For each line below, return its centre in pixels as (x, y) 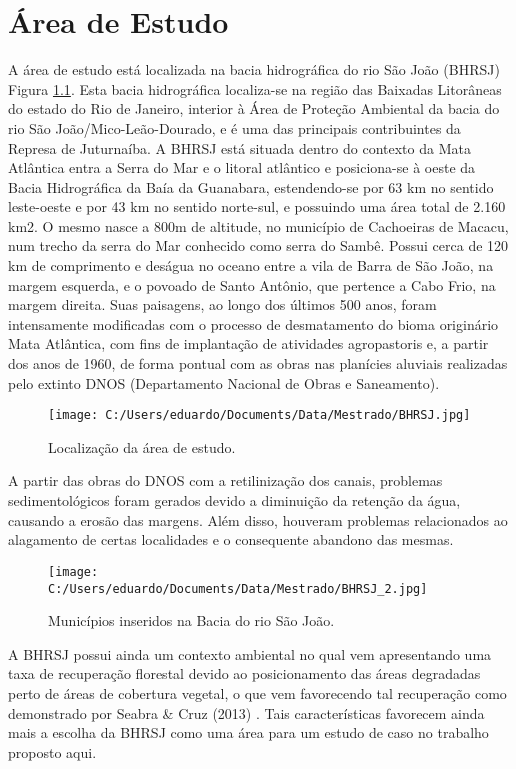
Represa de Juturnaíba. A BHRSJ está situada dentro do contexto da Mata (239, 147)
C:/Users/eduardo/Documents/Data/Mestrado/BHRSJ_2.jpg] (238, 588)
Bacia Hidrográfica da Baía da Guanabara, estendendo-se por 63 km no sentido (251, 186)
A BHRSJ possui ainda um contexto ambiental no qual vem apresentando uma (250, 653)
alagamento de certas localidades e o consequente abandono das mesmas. (231, 539)
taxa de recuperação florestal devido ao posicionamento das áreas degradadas (244, 673)
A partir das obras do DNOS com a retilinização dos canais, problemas (225, 480)
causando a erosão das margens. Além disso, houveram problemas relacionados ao (258, 519)
